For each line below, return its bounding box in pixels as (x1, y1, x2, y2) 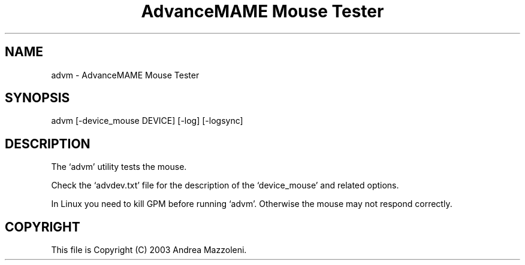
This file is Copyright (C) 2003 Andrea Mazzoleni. (51, 245, 247, 255)
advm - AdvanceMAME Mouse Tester (51, 69, 200, 80)
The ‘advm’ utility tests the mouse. (51, 162, 187, 172)
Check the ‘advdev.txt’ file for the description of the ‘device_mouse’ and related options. (51, 180, 399, 191)
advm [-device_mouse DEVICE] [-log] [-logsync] (51, 115, 243, 126)
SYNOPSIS (5, 90, 70, 106)
